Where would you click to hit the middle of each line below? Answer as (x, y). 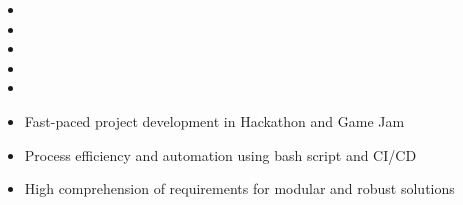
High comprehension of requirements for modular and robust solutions (239, 188)
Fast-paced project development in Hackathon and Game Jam (214, 120)
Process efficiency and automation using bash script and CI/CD (220, 154)
